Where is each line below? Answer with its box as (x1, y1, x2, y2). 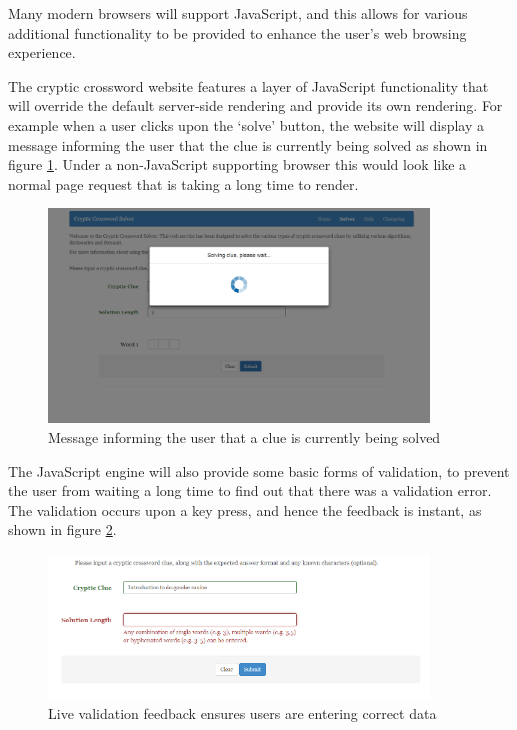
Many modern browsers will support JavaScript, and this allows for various (8, 3, 468, 23)
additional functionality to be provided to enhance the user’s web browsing (8, 22, 467, 43)
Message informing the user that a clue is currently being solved (48, 426, 441, 447)
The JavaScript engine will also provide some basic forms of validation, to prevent (8, 460, 510, 481)
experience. (8, 42, 76, 63)
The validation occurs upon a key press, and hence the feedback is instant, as (8, 499, 482, 520)
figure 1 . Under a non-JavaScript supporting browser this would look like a (8, 154, 467, 175)
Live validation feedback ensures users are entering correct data (48, 703, 437, 723)
